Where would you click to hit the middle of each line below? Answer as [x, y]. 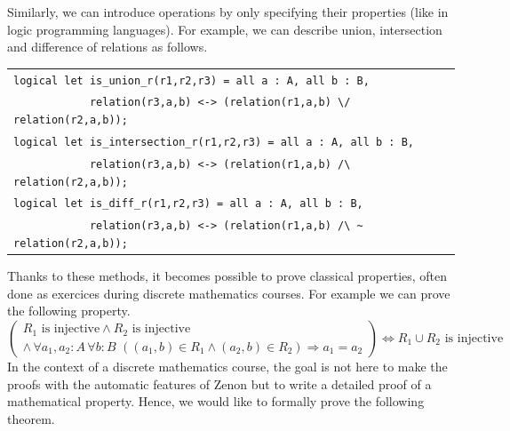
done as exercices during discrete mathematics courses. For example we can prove [229, 293]
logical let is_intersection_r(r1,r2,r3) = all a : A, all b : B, [214, 142]
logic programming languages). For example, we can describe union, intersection [225, 29]
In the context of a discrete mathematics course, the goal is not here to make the [227, 366]
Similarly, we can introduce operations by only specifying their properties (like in [228, 12]
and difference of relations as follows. [108, 47]
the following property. [69, 311]
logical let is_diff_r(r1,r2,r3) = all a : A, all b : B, [188, 204]
